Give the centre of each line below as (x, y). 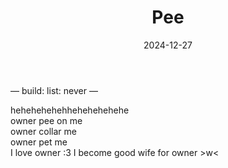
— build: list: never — (54, 90)
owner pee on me (46, 120)
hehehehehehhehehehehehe (70, 110)
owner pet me (39, 142)
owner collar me (43, 131)
